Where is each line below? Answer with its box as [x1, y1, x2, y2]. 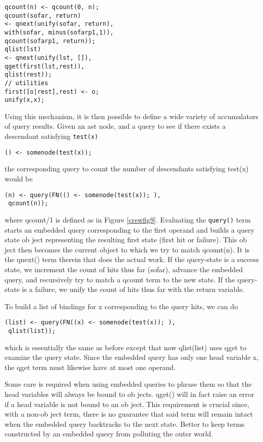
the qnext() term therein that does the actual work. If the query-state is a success [5, 254, 259, 265]
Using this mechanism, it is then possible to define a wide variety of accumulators [5, 110, 258, 121]
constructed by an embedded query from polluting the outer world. [5, 428, 213, 439]
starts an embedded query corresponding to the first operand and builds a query [5, 224, 255, 235]
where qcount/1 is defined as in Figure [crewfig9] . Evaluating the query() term [5, 214, 251, 225]
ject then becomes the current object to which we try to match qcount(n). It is [5, 244, 250, 254]
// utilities [5, 79, 48, 87]
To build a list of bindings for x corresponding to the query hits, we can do [5, 301, 238, 311]
